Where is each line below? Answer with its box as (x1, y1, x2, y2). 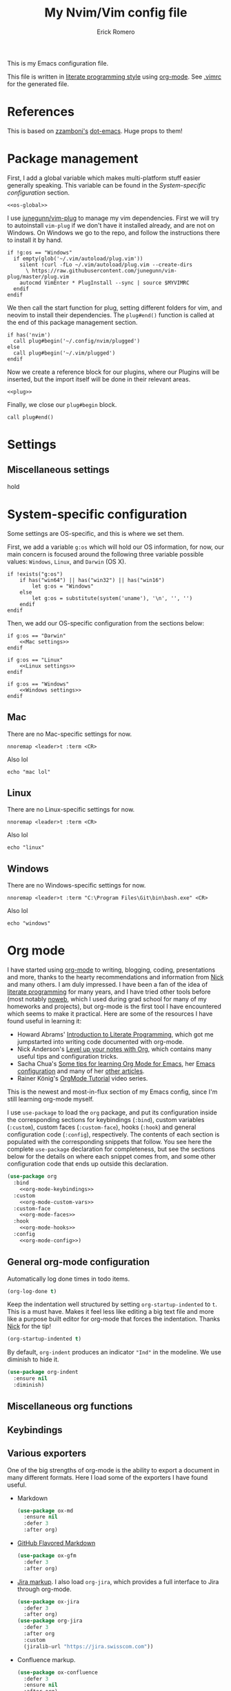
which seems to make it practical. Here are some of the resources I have (7, 1010, 213, 1018)
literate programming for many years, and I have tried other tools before (7, 988, 211, 996)
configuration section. (7, 188, 70, 197)
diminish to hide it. (7, 1355, 60, 1363)
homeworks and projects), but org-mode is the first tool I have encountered (7, 1002, 222, 1011)
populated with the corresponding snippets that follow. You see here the (7, 1138, 212, 1146)
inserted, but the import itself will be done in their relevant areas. (7, 374, 191, 383)
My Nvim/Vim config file (44, 5, 188, 21)
